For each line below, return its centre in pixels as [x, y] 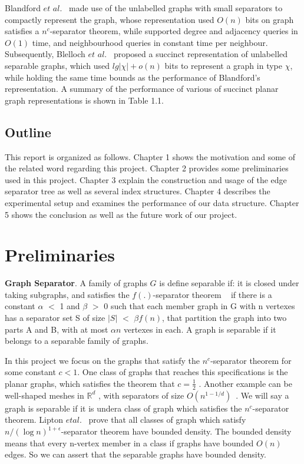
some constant [30, 372]
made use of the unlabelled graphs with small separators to [176, 8]
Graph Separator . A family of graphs [76, 283]
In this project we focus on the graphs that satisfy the [103, 360]
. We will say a [262, 395]
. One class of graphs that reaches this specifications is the [183, 372]
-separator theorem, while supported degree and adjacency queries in [174, 31]
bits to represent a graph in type [223, 65]
